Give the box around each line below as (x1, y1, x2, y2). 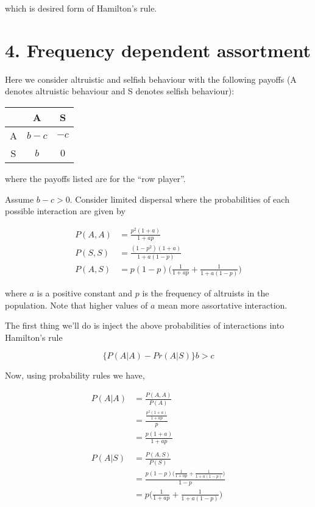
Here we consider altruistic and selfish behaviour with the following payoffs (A (5, 72, 297, 85)
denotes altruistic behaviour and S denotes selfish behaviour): (5, 85, 235, 97)
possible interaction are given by (5, 205, 126, 217)
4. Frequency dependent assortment (5, 37, 311, 62)
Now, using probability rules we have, (5, 369, 145, 382)
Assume (5, 192, 34, 205)
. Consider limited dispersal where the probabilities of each (69, 192, 289, 205)
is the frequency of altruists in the (142, 286, 269, 299)
